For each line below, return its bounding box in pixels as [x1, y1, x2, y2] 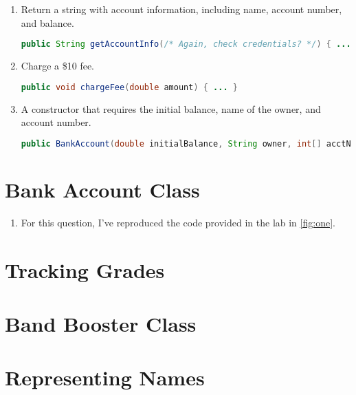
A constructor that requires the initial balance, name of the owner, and [21, 101, 321, 116]
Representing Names [5, 363, 205, 392]
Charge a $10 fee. [21, 58, 94, 73]
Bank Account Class [5, 175, 200, 203]
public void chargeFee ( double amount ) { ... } [21, 82, 238, 92]
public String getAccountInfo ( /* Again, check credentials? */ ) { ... [21, 39, 351, 50]
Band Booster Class [5, 309, 197, 337]
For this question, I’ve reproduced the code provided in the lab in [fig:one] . [21, 215, 335, 229]
